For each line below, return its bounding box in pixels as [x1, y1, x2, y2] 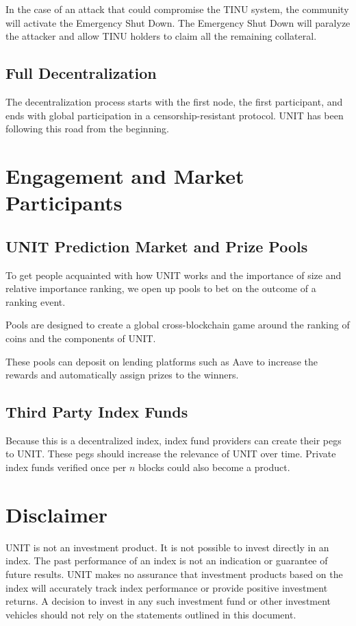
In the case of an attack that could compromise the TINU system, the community [5, 2, 349, 16]
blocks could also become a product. [138, 460, 290, 474]
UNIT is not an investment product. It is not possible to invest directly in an [5, 540, 329, 554]
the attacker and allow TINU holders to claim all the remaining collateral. [5, 29, 317, 43]
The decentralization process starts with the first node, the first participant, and [5, 94, 343, 108]
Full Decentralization [5, 62, 157, 84]
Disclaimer [5, 500, 108, 528]
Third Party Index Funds [5, 401, 188, 422]
